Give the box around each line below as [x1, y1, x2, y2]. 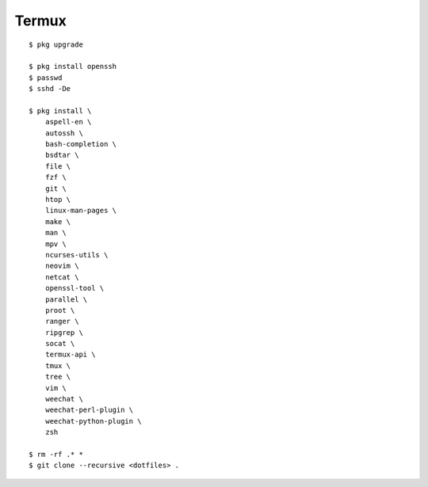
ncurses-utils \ [44, 250, 109, 259]
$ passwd [29, 73, 63, 82]
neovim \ [44, 261, 79, 271]
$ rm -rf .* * [29, 450, 83, 458]
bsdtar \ [44, 150, 79, 160]
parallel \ [44, 295, 88, 304]
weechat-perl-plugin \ [44, 405, 134, 415]
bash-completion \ [44, 139, 117, 149]
